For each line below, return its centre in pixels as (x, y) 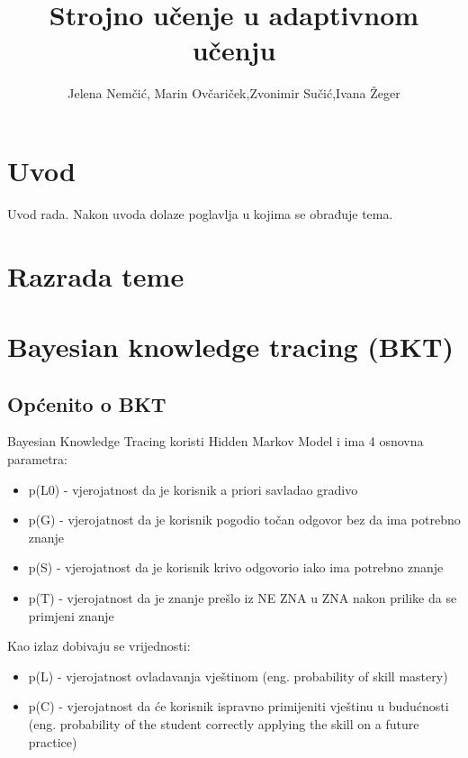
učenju (234, 50)
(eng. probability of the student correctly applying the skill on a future (224, 723)
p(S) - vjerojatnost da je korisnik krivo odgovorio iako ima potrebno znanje (236, 567)
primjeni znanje (71, 615)
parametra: (37, 458)
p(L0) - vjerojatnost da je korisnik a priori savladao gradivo (193, 489)
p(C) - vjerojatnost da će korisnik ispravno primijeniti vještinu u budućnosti (238, 706)
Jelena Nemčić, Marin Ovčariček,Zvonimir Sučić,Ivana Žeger (234, 93)
